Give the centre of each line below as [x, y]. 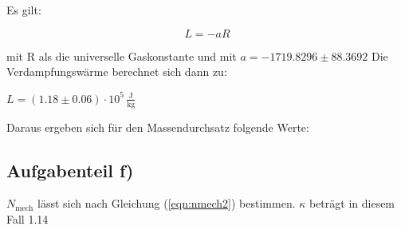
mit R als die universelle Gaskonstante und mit [122, 56]
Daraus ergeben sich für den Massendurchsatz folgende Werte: [158, 127]
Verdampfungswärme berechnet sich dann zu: [117, 71]
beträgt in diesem [352, 203]
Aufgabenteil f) [70, 170]
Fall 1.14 [28, 219]
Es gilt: [24, 10]
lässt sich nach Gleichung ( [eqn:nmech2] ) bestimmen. [167, 203]
